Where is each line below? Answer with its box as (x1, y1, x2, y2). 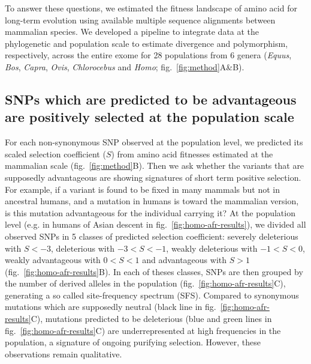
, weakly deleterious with (166, 241, 258, 254)
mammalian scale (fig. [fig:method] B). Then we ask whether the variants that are (5, 159, 304, 172)
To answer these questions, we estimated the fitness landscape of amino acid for (5, 2, 297, 14)
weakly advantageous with (5, 253, 101, 266)
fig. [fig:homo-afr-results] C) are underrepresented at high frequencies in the (5, 324, 281, 336)
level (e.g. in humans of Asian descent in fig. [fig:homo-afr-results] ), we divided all (5, 218, 306, 231)
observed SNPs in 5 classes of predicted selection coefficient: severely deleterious (5, 229, 298, 242)
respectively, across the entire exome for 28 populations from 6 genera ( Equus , (5, 49, 292, 61)
